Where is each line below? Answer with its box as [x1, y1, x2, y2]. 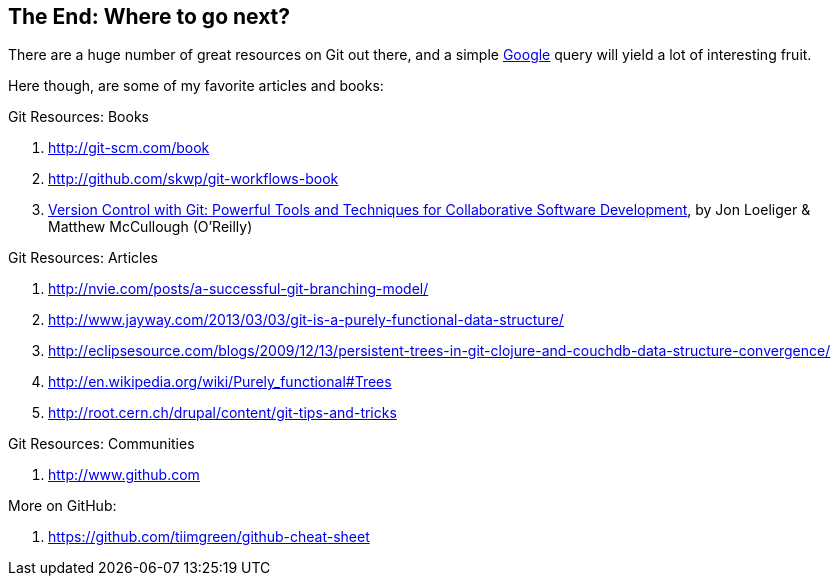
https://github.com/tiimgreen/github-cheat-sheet [48, 528, 370, 546]
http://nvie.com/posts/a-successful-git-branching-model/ [48, 280, 429, 298]
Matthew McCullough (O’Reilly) [48, 218, 253, 236]
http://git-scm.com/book [48, 139, 210, 157]
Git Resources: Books [8, 108, 149, 126]
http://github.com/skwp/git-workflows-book [48, 170, 339, 188]
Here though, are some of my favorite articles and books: [8, 77, 384, 95]
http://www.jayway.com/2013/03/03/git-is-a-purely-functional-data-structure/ [48, 311, 564, 329]
